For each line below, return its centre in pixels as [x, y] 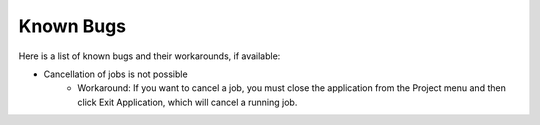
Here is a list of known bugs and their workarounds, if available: [149, 56]
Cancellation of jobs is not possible [116, 74]
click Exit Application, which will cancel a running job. [187, 102]
